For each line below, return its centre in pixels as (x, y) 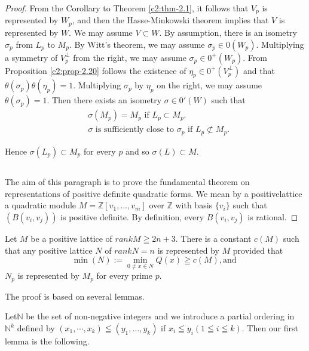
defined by (36, 328)
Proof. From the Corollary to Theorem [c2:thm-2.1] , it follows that (127, 8)
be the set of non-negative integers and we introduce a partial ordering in (160, 316)
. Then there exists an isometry (104, 100)
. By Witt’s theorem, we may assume (137, 44)
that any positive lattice (49, 250)
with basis (194, 205)
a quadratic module (41, 205)
